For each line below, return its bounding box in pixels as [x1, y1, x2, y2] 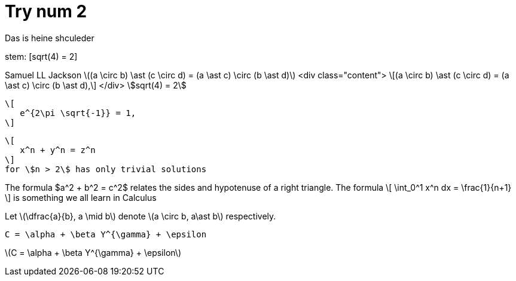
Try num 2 [5, 1, 87, 22]
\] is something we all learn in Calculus [5, 192, 157, 203]
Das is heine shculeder [5, 32, 94, 43]
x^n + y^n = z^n [20, 145, 96, 155]
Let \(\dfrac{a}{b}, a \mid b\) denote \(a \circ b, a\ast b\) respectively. [5, 210, 276, 221]
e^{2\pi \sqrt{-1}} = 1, [20, 108, 136, 118]
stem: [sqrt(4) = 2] [5, 51, 78, 62]
